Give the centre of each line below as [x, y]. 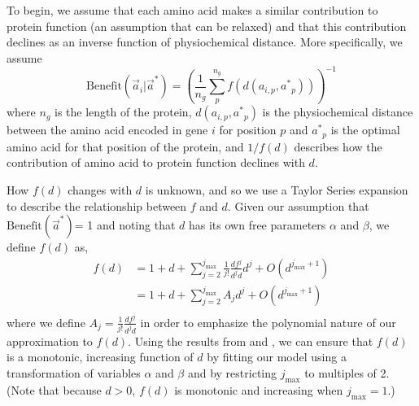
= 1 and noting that [125, 225]
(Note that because [54, 389]
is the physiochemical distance [338, 112]
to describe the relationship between [97, 205]
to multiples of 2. [347, 373]
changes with [100, 189]
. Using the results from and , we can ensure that [251, 341]
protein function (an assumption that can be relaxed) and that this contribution [207, 26]
